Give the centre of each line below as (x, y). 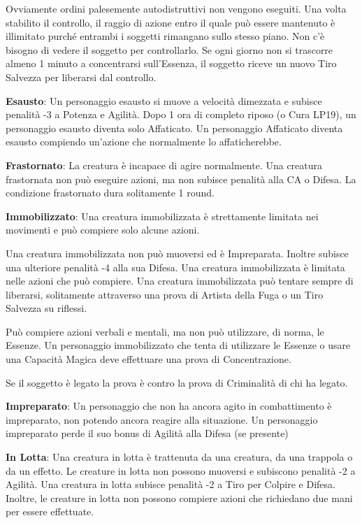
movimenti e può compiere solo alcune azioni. (103, 230)
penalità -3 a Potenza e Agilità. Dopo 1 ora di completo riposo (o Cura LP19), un (181, 114)
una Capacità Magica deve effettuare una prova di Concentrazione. (149, 359)
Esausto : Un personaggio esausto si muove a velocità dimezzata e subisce (164, 100)
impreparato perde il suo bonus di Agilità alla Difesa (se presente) (147, 433)
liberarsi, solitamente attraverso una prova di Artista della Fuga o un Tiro (165, 294)
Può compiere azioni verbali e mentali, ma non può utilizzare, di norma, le (165, 331)
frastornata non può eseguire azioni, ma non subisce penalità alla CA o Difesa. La (181, 179)
